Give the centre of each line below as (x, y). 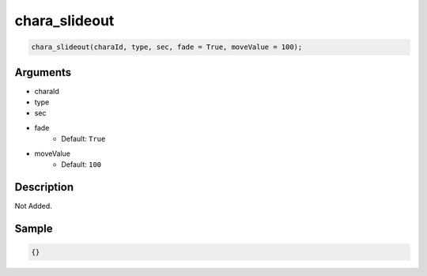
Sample (34, 228)
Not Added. (34, 206)
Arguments (43, 72)
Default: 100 (81, 164)
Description (44, 187)
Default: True (83, 139)
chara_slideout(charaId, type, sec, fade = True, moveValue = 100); (167, 47)
